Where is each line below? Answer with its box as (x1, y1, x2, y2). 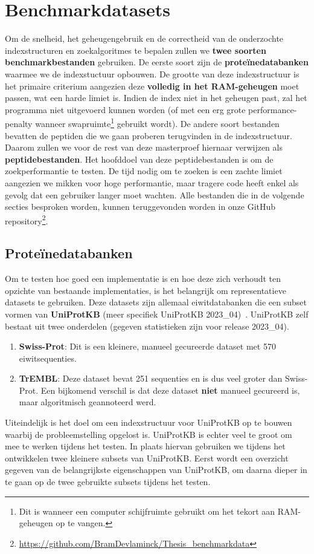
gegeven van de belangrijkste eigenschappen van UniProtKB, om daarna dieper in (5, 463, 307, 476)
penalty (5, 117, 33, 129)
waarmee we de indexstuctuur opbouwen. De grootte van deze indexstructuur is (5, 67, 300, 80)
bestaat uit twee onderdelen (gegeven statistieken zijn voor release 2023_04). (5, 319, 289, 332)
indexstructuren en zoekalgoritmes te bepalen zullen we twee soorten (5, 44, 266, 56)
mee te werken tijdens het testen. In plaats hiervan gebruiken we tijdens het (5, 440, 286, 452)
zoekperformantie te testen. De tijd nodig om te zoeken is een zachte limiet (5, 165, 283, 177)
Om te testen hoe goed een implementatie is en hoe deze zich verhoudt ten (5, 272, 281, 285)
